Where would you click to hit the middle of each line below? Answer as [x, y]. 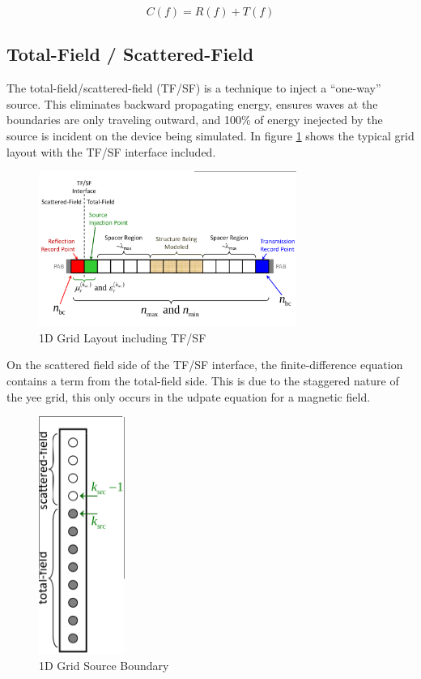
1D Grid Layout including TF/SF [123, 337]
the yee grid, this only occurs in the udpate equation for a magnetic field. [189, 396]
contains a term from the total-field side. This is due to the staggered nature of [203, 380]
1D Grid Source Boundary [104, 666]
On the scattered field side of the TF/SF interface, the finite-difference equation [205, 365]
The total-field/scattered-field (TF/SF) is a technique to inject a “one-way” [194, 88]
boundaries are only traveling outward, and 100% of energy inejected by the [195, 120]
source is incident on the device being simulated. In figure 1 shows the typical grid [210, 135]
